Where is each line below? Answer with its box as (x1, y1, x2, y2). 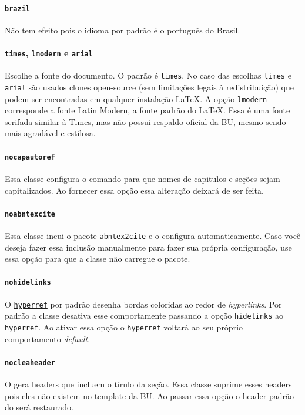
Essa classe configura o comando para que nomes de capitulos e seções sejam (5, 172, 280, 184)
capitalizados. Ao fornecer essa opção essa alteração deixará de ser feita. (5, 184, 264, 196)
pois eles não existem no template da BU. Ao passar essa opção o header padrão (5, 389, 294, 401)
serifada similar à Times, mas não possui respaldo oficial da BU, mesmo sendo (5, 115, 286, 127)
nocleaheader (5, 358, 55, 367)
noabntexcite (5, 210, 55, 218)
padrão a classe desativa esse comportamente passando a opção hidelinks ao (5, 309, 284, 322)
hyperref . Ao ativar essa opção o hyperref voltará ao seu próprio (5, 320, 243, 333)
